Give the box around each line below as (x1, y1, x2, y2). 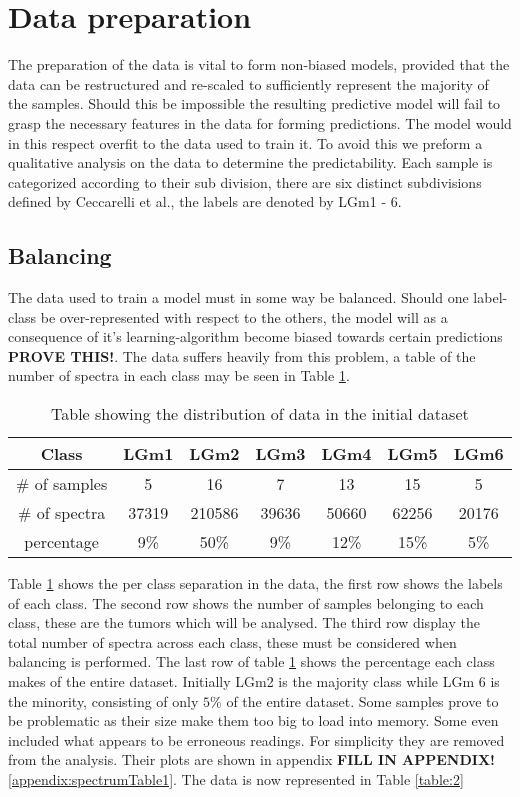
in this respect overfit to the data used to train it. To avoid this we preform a (8, 132, 483, 153)
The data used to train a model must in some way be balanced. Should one (8, 287, 469, 308)
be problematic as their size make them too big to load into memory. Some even (8, 710, 499, 731)
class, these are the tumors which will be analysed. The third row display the (8, 612, 480, 633)
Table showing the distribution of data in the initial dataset (51, 402, 469, 426)
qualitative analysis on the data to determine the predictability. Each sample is (8, 152, 493, 173)
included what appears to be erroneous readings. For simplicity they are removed (8, 729, 505, 750)
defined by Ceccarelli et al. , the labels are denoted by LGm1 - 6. (8, 191, 402, 212)
